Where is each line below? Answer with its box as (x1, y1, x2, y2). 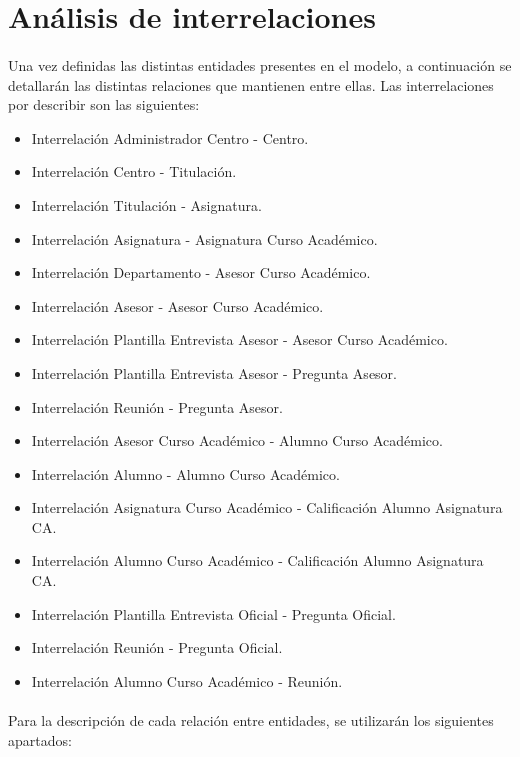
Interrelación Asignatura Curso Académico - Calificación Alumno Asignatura (31, 497, 503, 518)
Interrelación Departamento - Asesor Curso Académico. (31, 262, 371, 283)
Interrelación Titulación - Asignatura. (31, 194, 262, 215)
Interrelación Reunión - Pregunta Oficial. (31, 637, 283, 658)
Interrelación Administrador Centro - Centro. (31, 127, 309, 148)
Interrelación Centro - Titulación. (31, 161, 237, 182)
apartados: (8, 729, 72, 750)
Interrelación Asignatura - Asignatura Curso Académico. (31, 228, 378, 249)
